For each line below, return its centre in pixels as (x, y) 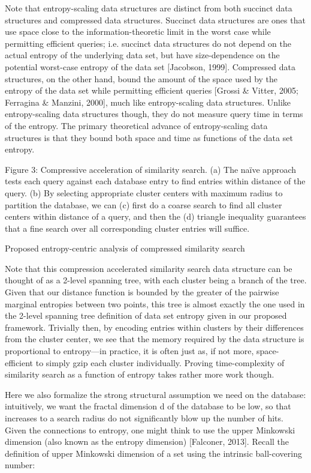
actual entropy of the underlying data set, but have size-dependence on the (142, 55)
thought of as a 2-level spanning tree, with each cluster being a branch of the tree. (156, 280)
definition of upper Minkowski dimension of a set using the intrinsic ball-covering (153, 453)
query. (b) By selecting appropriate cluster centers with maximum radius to (144, 192)
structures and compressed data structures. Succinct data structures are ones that (155, 20)
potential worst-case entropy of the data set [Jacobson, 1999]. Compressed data (150, 66)
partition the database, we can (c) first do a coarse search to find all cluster (144, 204)
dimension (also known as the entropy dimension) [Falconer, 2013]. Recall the (147, 441)
